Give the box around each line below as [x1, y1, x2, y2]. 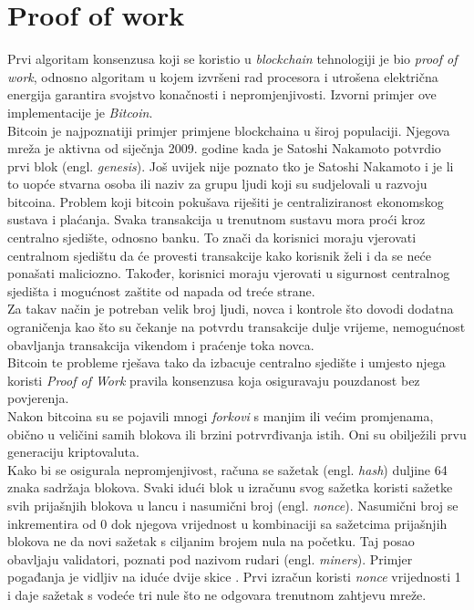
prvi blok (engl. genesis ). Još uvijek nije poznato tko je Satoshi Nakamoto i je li [7, 156, 454, 175]
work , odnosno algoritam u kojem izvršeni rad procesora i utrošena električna [7, 67, 438, 86]
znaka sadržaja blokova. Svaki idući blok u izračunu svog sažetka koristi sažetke [7, 478, 453, 497]
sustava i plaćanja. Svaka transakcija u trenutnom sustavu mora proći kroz [7, 210, 426, 229]
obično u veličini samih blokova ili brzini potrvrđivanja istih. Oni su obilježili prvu [7, 424, 467, 443]
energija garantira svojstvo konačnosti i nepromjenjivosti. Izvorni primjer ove [7, 85, 437, 104]
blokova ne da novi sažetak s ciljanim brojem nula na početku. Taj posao [7, 532, 415, 551]
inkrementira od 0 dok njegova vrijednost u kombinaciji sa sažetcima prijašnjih [7, 513, 448, 532]
